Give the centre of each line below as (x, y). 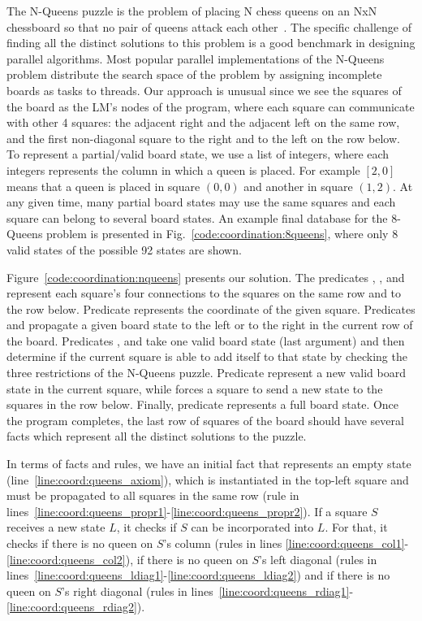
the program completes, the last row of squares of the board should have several (205, 420)
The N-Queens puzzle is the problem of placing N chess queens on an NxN (192, 11)
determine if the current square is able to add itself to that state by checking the (207, 356)
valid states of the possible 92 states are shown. (124, 249)
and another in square (298, 186)
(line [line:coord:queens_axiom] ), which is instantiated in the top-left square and (208, 479)
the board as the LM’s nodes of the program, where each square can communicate (211, 106)
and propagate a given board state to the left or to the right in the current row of (210, 325)
